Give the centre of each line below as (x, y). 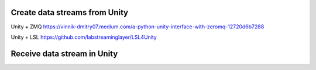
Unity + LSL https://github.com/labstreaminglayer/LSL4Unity (84, 37)
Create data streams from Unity (70, 12)
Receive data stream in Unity (64, 54)
